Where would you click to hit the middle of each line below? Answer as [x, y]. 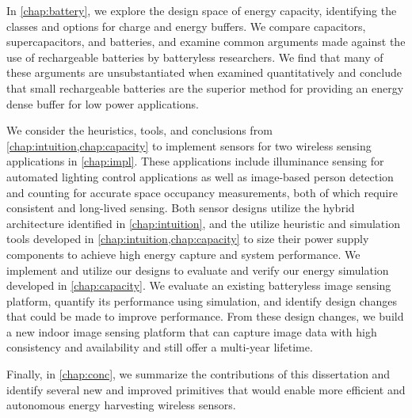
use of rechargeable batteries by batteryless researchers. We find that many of [195, 57]
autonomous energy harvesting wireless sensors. [121, 405]
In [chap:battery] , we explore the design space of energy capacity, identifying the [202, 10]
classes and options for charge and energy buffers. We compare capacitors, [186, 26]
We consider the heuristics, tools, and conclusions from [139, 130]
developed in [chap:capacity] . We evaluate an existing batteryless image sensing [199, 285]
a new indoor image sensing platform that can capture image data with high [192, 331]
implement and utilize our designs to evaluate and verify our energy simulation [198, 270]
